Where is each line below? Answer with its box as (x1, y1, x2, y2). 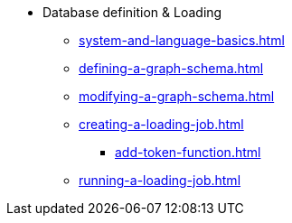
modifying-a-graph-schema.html (79, 88, 275, 104)
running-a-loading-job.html (79, 172, 241, 188)
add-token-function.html (115, 144, 261, 160)
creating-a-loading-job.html (79, 116, 244, 132)
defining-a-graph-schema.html (79, 60, 264, 76)
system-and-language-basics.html (79, 33, 285, 48)
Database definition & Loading (42, 5, 222, 20)
